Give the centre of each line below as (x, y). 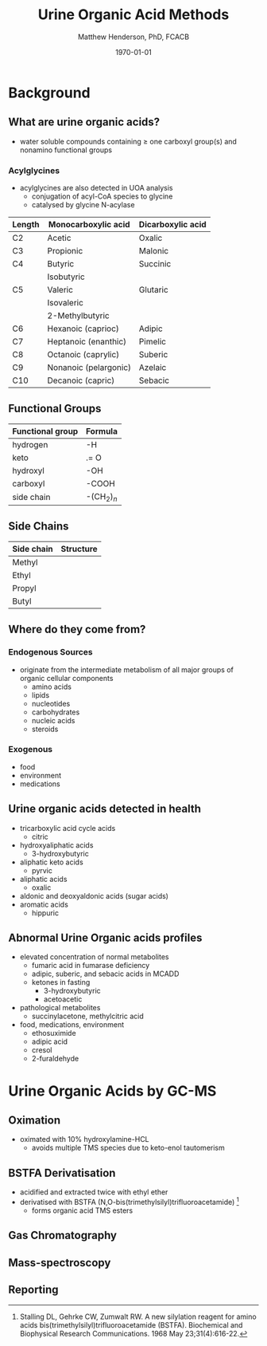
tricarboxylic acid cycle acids (68, 828)
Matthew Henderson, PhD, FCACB (133, 37)
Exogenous (31, 750)
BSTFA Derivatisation (62, 1173)
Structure (79, 549)
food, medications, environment (72, 1025)
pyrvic (42, 870)
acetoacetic (63, 999)
